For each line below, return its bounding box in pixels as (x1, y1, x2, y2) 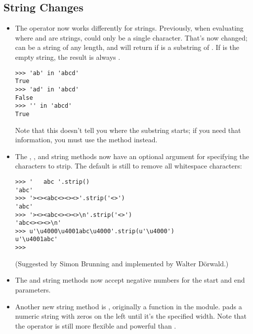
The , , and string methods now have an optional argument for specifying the (15, 151, 250, 161)
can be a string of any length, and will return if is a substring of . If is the (15, 42, 240, 52)
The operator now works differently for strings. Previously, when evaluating (15, 23, 244, 33)
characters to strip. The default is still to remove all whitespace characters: (15, 161, 242, 171)
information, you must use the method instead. (15, 134, 158, 145)
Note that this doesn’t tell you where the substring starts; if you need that (15, 125, 241, 135)
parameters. (15, 284, 51, 294)
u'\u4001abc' (15, 236, 58, 243)
